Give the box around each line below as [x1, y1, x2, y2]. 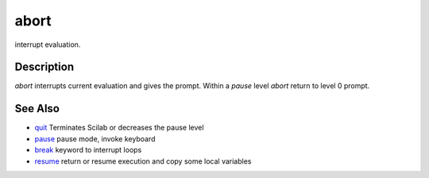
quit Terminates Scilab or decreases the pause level [34, 123, 204, 133]
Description [14, 60, 75, 74]
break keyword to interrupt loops [34, 145, 142, 155]
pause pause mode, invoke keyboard [34, 133, 156, 143]
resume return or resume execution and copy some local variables [34, 156, 252, 166]
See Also [14, 102, 60, 115]
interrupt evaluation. [14, 40, 81, 49]
